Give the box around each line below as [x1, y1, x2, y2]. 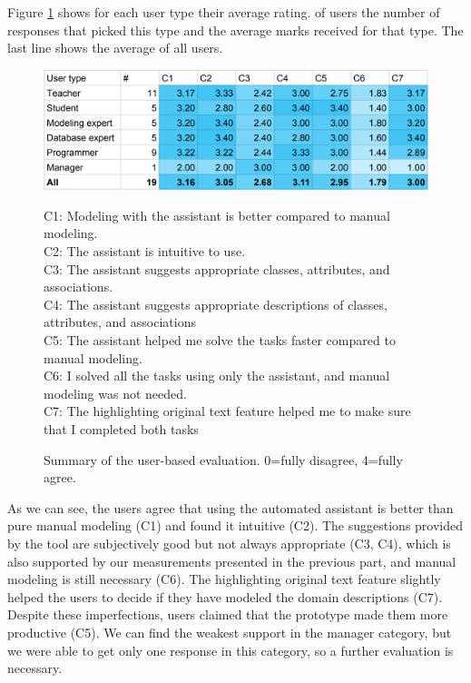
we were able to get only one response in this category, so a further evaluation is [7, 640, 454, 659]
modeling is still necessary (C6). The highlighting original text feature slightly [7, 569, 441, 589]
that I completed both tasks [44, 420, 199, 438]
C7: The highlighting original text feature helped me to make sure [44, 401, 411, 421]
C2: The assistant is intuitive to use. [44, 242, 246, 261]
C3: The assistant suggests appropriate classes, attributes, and [44, 259, 390, 278]
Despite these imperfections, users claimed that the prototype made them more [7, 605, 448, 624]
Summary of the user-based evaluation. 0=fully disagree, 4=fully [44, 450, 403, 469]
